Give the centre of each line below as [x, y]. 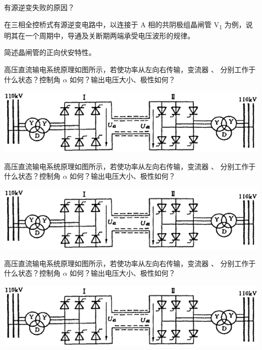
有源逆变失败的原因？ [39, 7]
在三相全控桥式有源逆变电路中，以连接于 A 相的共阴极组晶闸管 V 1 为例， [125, 25]
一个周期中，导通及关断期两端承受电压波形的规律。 [110, 35]
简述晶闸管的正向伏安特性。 [50, 52]
